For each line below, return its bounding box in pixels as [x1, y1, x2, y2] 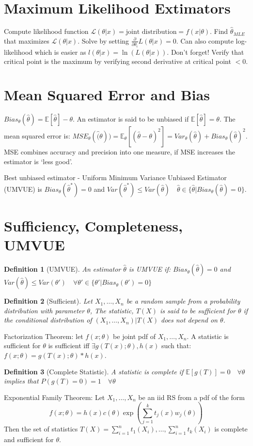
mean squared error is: [4, 130, 70, 140]
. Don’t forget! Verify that [167, 46, 244, 57]
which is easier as [34, 46, 86, 57]
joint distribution [126, 29, 177, 36]
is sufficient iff [48, 340, 90, 351]
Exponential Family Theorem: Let [4, 392, 105, 402]
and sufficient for [4, 434, 54, 444]
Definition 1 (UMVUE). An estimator [4, 264, 121, 274]
